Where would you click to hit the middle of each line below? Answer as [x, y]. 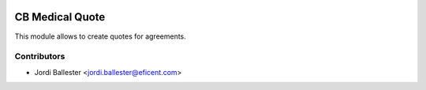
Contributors [40, 57]
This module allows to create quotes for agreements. [101, 36]
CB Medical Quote [60, 17]
